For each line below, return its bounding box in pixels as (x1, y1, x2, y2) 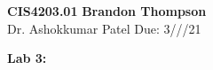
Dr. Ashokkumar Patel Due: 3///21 (7, 19, 201, 37)
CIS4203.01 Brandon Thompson (7, 2, 207, 19)
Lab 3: (7, 49, 47, 67)
